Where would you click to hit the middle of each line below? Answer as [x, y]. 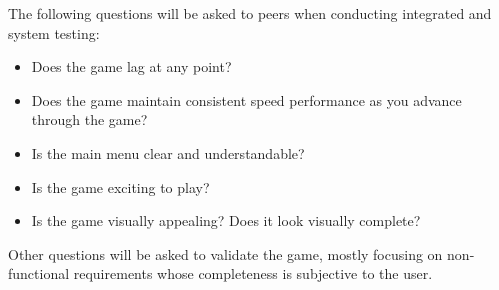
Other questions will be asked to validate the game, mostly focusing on [225, 253]
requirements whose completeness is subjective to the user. [253, 273]
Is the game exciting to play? [120, 186]
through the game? [89, 119]
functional [39, 273]
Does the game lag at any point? [131, 66]
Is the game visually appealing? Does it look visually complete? [226, 220]
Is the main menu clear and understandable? [168, 152]
